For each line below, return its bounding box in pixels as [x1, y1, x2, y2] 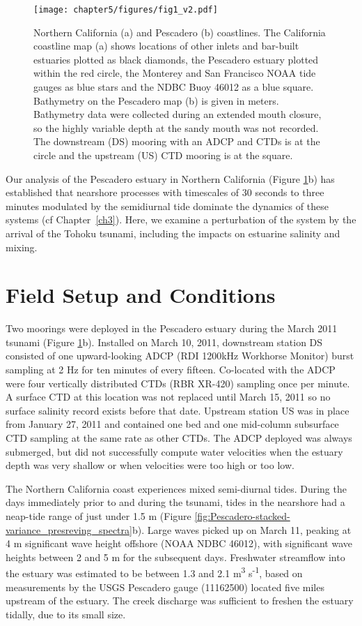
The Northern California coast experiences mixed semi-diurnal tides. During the [6, 481, 347, 495]
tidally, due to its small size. [6, 606, 126, 621]
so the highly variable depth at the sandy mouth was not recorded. [33, 120, 319, 135]
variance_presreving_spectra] [6, 522, 132, 537]
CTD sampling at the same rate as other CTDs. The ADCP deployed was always [6, 431, 352, 445]
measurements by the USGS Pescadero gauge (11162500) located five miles [6, 579, 324, 594]
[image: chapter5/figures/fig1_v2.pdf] [33, 5, 218, 15]
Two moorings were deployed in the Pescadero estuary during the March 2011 [6, 321, 338, 336]
